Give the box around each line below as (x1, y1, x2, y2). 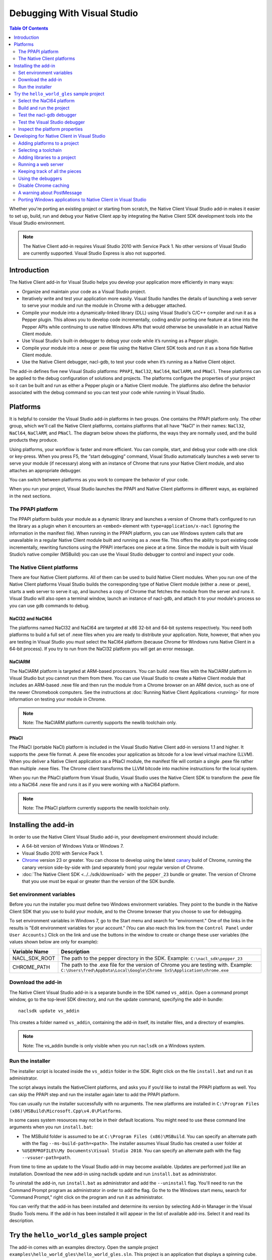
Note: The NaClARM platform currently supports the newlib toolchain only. (23, 719, 177, 725)
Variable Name (12, 948, 49, 955)
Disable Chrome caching (18, 182, 70, 188)
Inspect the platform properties (18, 126, 83, 132)
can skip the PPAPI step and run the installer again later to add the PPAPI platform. (9, 1091, 180, 1097)
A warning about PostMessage (18, 190, 82, 196)
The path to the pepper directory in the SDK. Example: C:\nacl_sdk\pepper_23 (60, 955, 243, 962)
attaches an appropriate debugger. (9, 467, 82, 473)
